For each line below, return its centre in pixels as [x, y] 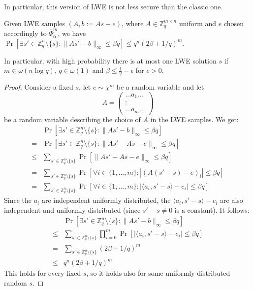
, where [133, 23]
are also [232, 200]
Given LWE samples [34, 23]
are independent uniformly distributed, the [106, 200]
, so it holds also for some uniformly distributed [158, 273]
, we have [72, 33]
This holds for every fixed [43, 273]
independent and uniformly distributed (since [72, 209]
